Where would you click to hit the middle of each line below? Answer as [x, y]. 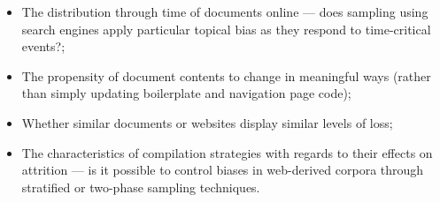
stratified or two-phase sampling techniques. [141, 187]
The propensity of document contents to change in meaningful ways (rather [226, 75]
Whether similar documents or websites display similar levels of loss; [207, 122]
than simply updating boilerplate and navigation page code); [186, 93]
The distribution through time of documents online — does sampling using [225, 11]
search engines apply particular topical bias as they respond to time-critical [226, 29]
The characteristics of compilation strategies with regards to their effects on [227, 152]
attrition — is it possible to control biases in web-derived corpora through [223, 170]
